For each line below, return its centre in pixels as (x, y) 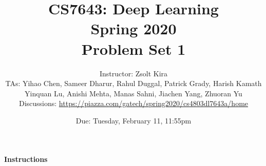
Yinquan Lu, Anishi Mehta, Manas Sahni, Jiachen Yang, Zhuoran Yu (134, 93)
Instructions (26, 159)
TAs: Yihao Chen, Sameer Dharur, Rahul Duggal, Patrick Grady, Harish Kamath (134, 83)
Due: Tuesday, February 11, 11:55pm (134, 120)
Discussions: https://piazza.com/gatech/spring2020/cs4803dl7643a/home (134, 103)
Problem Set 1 (134, 48)
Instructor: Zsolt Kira (134, 73)
